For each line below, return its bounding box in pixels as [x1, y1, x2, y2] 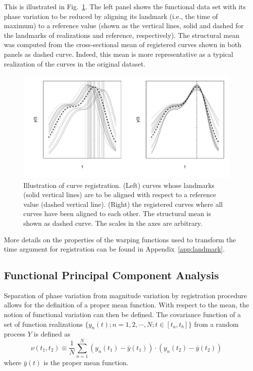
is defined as [34, 329, 71, 339]
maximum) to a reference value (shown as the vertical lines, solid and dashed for [4, 20, 244, 31]
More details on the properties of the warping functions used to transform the [4, 234, 236, 244]
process [4, 329, 26, 339]
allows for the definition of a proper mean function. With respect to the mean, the [4, 300, 249, 310]
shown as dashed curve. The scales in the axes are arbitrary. [23, 218, 202, 228]
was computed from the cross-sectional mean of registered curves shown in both [4, 39, 241, 50]
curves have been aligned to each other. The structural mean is [23, 208, 211, 219]
